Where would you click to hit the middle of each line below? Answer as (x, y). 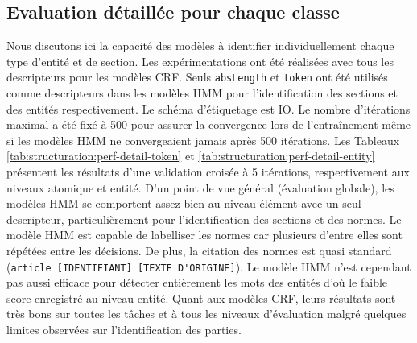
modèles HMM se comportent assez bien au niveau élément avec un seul (184, 203)
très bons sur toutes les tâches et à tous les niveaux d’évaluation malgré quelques (206, 314)
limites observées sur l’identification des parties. (124, 330)
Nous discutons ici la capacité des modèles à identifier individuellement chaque (200, 45)
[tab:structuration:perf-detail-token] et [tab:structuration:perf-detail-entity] (191, 156)
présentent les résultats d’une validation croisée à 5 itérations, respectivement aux (208, 172)
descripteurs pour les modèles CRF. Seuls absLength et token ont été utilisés (197, 77)
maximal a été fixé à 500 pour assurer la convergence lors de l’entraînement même (209, 124)
